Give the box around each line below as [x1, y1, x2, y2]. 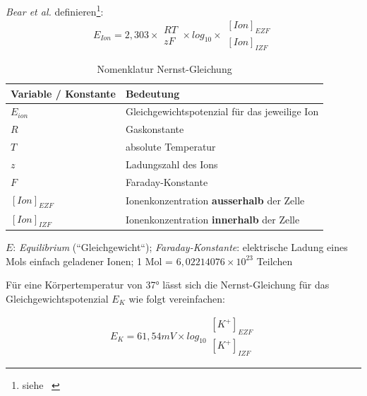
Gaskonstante [125, 122, 184, 136]
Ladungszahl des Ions [125, 156, 218, 171]
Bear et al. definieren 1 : [6, 2, 104, 18]
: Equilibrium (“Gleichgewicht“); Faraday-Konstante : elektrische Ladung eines [13, 239, 348, 254]
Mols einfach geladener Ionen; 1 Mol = [6, 253, 173, 268]
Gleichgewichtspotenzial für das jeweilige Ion [125, 104, 319, 119]
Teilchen [256, 253, 293, 268]
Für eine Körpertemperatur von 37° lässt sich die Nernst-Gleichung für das [6, 277, 330, 292]
